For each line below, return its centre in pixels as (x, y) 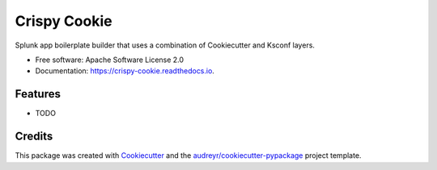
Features (38, 94)
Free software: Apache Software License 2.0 (110, 60)
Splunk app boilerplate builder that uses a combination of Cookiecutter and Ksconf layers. (165, 45)
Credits (34, 137)
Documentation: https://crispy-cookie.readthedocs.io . (125, 71)
